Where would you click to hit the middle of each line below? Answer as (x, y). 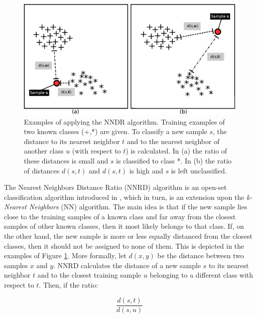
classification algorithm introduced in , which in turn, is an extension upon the (124, 197)
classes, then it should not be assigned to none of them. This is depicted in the (124, 245)
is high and (146, 170)
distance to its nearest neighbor (72, 141)
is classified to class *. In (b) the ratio (174, 160)
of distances (42, 170)
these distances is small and (66, 160)
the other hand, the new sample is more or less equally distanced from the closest (128, 236)
